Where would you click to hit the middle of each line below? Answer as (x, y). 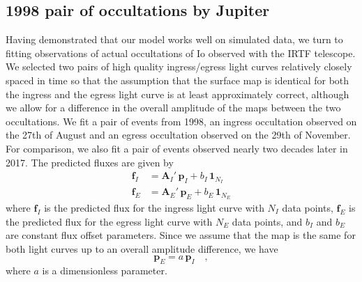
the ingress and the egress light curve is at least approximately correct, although (178, 94)
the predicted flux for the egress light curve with (109, 221)
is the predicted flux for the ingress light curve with (154, 207)
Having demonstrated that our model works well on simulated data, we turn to (174, 39)
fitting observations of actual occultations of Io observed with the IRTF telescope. (181, 53)
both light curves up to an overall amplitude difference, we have (142, 248)
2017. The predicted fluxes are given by (90, 162)
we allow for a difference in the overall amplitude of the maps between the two (173, 108)
